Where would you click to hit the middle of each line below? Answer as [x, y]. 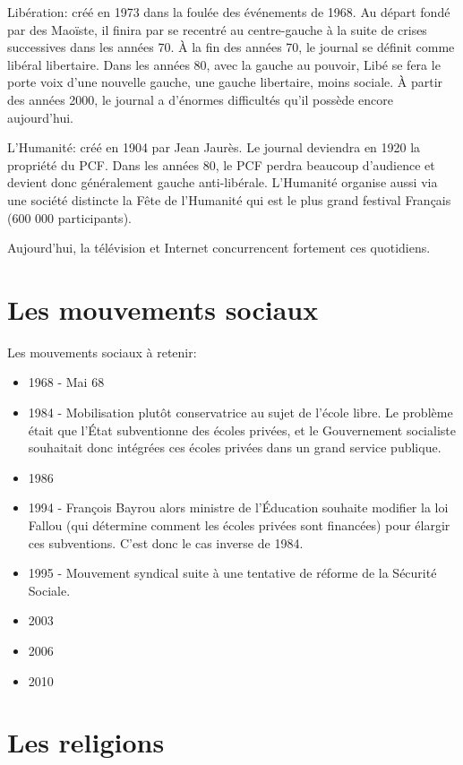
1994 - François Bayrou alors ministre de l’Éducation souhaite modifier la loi [238, 507]
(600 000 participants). [69, 217]
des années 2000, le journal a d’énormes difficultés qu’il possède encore [201, 99]
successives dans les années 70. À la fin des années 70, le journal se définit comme [231, 47]
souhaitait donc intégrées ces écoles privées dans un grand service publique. [235, 447]
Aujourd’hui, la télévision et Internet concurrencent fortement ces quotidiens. [219, 248]
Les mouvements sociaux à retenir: [102, 352]
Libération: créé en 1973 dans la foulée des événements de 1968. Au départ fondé [229, 12]
